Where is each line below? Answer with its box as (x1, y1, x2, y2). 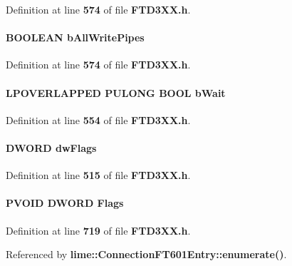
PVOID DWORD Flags (6, 195, 124, 210)
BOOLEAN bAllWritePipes (6, 30, 145, 45)
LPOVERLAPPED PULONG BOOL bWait (6, 85, 226, 100)
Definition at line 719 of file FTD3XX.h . (6, 222, 191, 237)
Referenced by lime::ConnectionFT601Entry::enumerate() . (6, 247, 287, 262)
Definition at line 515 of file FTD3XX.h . (6, 168, 191, 183)
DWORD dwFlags (6, 140, 97, 155)
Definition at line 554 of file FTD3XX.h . (6, 112, 191, 127)
